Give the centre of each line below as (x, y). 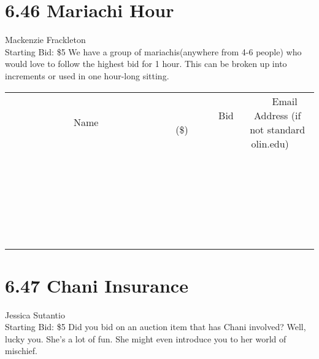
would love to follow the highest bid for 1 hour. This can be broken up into (146, 64)
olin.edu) (270, 143)
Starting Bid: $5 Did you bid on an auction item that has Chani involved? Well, (156, 327)
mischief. (21, 351)
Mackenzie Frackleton (45, 40)
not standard (278, 129)
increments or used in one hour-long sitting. (87, 75)
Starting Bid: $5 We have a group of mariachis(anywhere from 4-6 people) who (153, 51)
